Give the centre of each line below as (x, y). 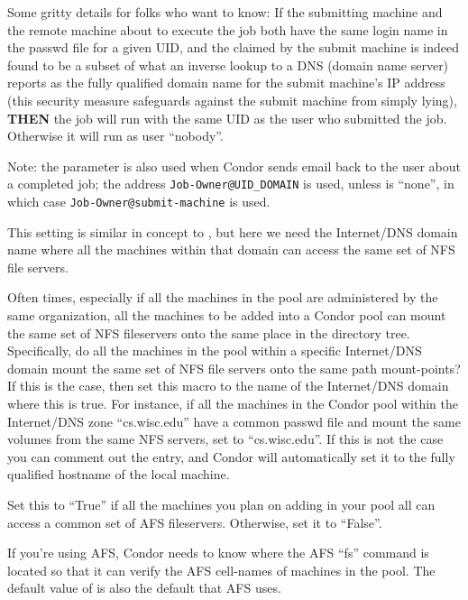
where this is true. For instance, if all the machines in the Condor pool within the (233, 403)
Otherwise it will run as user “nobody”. (115, 136)
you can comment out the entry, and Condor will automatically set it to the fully (231, 456)
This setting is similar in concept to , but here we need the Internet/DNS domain (233, 231)
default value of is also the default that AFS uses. (144, 588)
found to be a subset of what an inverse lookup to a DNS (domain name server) (228, 65)
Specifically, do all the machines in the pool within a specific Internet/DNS (215, 351)
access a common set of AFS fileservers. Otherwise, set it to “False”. (195, 522)
